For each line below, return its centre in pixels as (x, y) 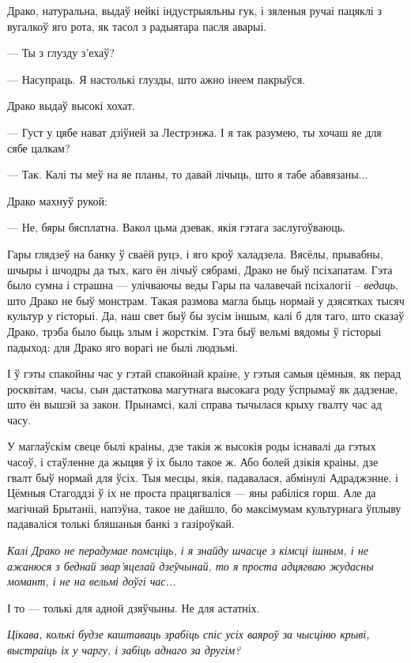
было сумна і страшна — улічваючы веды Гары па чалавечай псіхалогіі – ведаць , (203, 285)
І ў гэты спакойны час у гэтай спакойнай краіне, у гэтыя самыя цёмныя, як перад (204, 373)
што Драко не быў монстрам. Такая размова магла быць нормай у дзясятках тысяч (206, 300)
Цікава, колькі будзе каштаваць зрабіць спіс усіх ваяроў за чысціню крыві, (189, 634)
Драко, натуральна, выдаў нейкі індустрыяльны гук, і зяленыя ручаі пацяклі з (194, 10)
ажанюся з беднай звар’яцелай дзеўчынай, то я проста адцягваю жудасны (190, 565)
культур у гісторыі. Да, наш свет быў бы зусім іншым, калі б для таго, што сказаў (206, 316)
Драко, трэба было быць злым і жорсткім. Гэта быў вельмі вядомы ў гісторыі (194, 331)
